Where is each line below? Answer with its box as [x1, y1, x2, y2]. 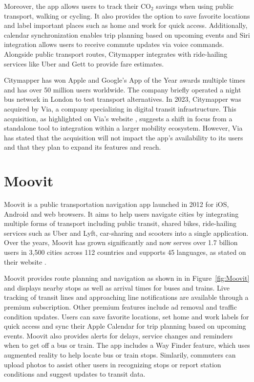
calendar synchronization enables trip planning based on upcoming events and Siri [4, 29, 250, 40]
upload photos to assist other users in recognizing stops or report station [4, 359, 221, 369]
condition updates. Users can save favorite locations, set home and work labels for [4, 311, 249, 321]
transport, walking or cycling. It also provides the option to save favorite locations [4, 10, 250, 21]
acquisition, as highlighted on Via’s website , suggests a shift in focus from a [4, 113, 233, 123]
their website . [4, 256, 46, 267]
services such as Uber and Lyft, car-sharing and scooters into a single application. [4, 227, 249, 238]
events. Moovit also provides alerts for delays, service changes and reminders [4, 330, 233, 340]
